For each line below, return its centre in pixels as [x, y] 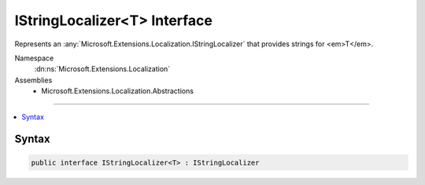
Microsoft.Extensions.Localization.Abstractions [118, 91]
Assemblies [33, 80]
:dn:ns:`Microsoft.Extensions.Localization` [102, 69]
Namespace [34, 58]
